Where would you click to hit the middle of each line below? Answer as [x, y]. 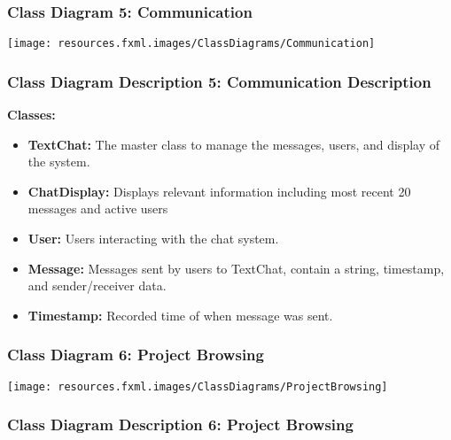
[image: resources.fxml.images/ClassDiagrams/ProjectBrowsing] [198, 386]
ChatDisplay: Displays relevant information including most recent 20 [219, 191]
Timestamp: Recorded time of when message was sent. [180, 315]
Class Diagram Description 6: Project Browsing [180, 425]
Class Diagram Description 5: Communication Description [219, 81]
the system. [59, 162]
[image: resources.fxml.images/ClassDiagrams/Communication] [191, 44]
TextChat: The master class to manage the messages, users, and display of [233, 144]
